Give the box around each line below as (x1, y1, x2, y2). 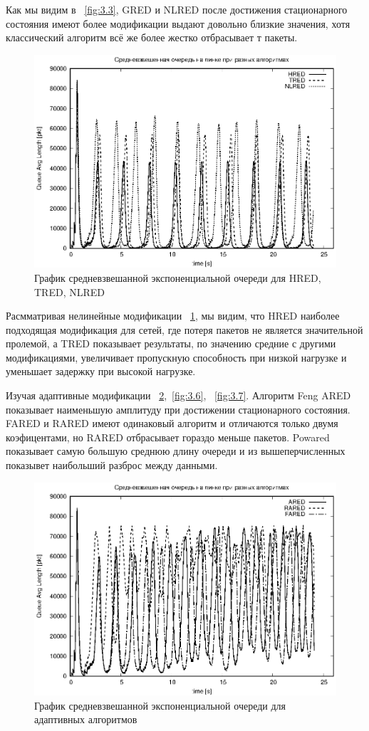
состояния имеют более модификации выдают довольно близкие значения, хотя (6, 16, 350, 31)
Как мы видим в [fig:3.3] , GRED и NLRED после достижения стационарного (6, 2, 348, 16)
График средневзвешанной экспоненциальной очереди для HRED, (34, 270, 321, 285)
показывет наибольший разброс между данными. (6, 458, 218, 473)
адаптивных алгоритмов (34, 712, 137, 727)
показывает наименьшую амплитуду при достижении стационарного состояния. (6, 401, 350, 416)
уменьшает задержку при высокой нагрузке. (6, 364, 196, 379)
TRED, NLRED (34, 284, 105, 299)
